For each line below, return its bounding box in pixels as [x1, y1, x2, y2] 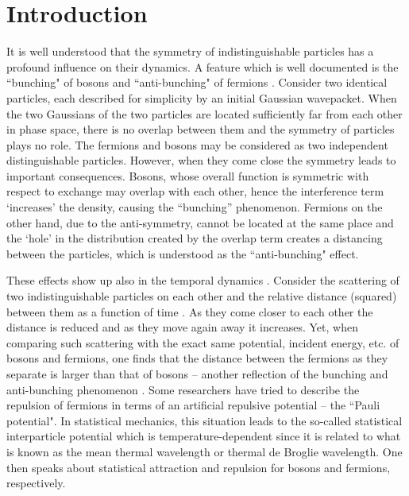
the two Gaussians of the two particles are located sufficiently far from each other [6, 105, 403, 122]
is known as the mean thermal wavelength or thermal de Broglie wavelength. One [6, 443, 403, 459]
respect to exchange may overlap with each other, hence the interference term [6, 183, 384, 200]
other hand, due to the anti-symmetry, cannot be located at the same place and [6, 214, 394, 231]
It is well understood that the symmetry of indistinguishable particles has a [6, 43, 374, 60]
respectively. [6, 475, 66, 491]
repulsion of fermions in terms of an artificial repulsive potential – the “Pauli [6, 397, 380, 413]
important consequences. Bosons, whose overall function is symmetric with [6, 167, 369, 184]
